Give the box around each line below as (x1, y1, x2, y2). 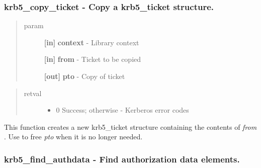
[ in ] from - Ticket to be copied (44, 54, 141, 64)
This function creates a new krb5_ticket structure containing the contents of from (4, 121, 257, 132)
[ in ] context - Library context (44, 37, 139, 47)
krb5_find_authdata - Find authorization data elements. (4, 152, 240, 165)
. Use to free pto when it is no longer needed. (4, 131, 143, 142)
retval (24, 88, 42, 98)
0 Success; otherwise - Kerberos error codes (56, 105, 189, 115)
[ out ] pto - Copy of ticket (44, 71, 125, 81)
